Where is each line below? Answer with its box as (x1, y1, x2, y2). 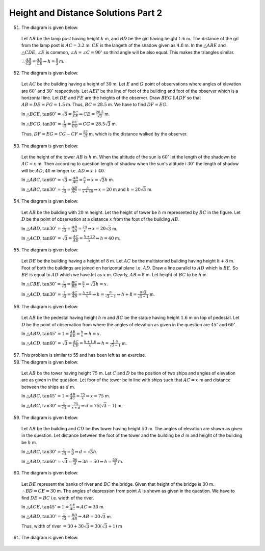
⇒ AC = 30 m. (76, 503, 105, 510)
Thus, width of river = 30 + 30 (21, 523, 84, 529)
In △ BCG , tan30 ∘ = (21, 120, 61, 127)
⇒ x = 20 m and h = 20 (94, 186, 141, 192)
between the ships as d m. (21, 384, 76, 390)
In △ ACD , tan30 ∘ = (21, 291, 61, 297)
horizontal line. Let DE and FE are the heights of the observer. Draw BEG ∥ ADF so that (21, 95, 201, 101)
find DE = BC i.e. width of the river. (21, 495, 94, 500)
